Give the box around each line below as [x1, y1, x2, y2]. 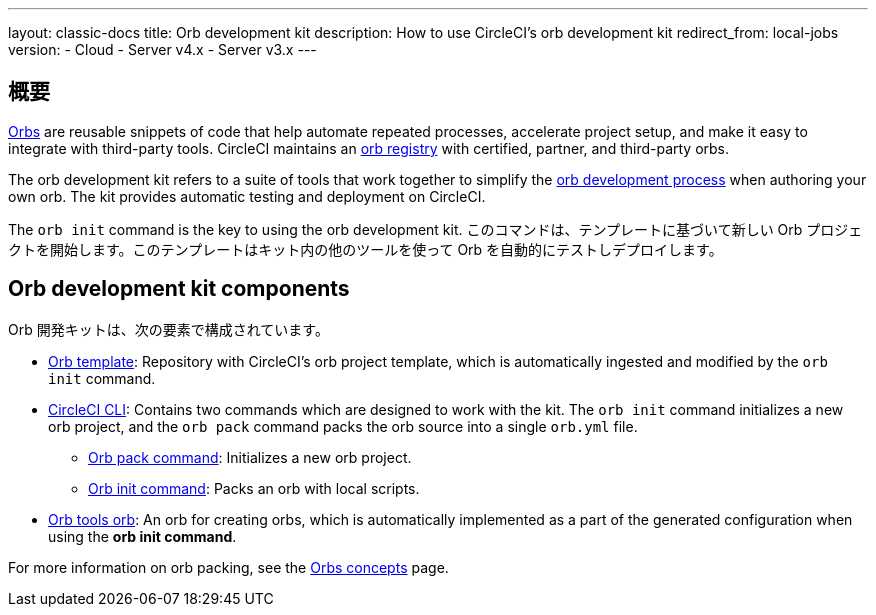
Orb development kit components [8, 276, 350, 302]
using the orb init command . [48, 527, 237, 545]
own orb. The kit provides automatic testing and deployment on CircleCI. [8, 187, 486, 205]
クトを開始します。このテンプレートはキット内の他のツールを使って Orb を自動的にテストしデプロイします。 [8, 240, 723, 258]
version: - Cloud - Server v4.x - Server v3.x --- [8, 41, 317, 58]
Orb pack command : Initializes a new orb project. [88, 448, 412, 466]
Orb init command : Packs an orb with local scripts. [88, 479, 420, 497]
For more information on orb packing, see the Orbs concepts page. [8, 558, 449, 576]
